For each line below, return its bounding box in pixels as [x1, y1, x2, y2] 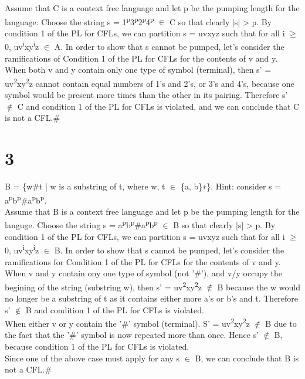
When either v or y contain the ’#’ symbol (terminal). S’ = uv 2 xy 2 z [5, 316, 250, 329]
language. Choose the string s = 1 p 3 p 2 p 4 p [5, 13, 154, 28]
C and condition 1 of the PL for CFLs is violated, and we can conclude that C [17, 100, 300, 112]
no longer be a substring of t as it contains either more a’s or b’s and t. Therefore [5, 292, 299, 304]
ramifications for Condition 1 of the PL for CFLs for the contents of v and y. [5, 255, 281, 268]
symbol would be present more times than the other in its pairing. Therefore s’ [5, 89, 288, 101]
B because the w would [217, 280, 300, 293]
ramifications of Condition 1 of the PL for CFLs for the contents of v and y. [5, 52, 278, 64]
